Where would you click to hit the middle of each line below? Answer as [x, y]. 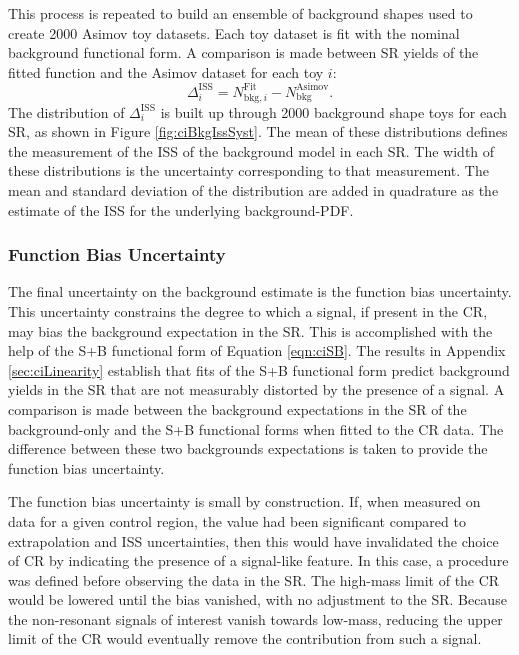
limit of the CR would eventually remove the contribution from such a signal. [245, 638]
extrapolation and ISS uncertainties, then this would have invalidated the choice [253, 540]
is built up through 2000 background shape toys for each [333, 111]
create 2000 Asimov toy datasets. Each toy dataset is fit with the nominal [234, 32]
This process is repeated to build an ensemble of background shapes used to [240, 13]
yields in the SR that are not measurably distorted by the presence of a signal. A [256, 389]
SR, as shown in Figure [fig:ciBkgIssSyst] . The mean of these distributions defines [258, 131]
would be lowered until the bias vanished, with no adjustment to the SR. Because [257, 599]
